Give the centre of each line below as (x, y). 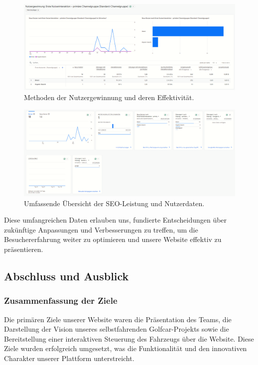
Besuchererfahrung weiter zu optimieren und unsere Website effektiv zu (113, 239)
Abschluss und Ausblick (66, 276)
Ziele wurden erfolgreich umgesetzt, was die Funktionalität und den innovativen (126, 348)
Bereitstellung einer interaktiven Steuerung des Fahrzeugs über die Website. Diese (129, 338)
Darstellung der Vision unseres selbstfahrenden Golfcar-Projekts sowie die (117, 329)
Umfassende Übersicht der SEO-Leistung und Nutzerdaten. (114, 203)
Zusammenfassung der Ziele (61, 301)
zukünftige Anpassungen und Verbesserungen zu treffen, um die (101, 229)
